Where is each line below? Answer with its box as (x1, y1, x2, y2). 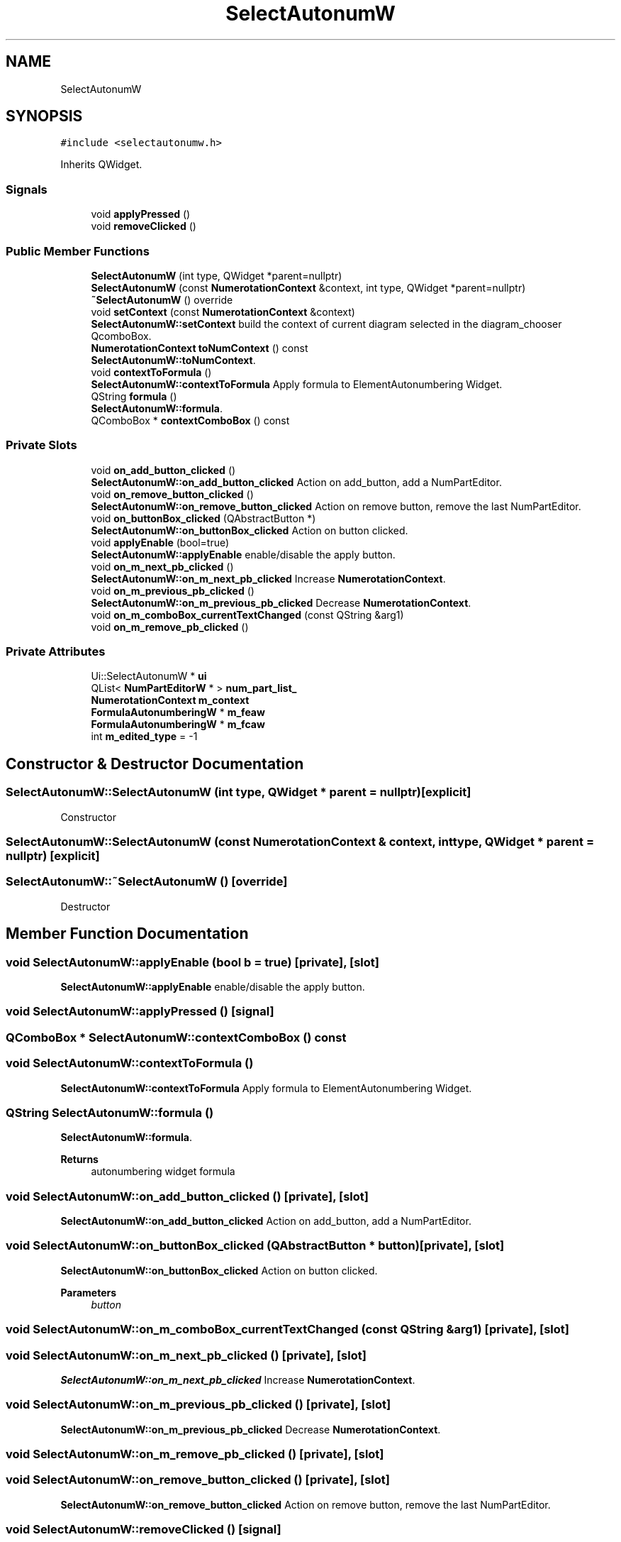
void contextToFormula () (91, 365, 212, 378)
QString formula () (91, 390, 177, 402)
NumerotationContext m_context (91, 694, 250, 707)
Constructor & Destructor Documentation (6, 754, 304, 773)
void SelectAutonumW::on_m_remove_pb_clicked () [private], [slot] (6, 1447, 384, 1461)
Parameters (60, 1286, 117, 1299)
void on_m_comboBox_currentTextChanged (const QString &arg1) (91, 608, 404, 621)
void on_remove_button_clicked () (91, 488, 254, 500)
